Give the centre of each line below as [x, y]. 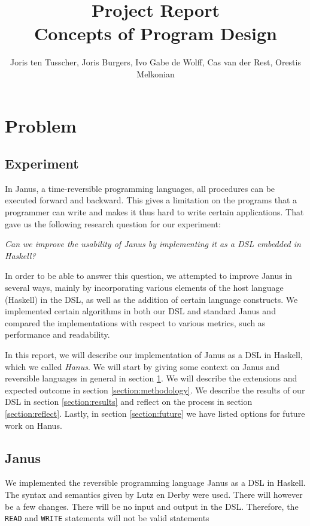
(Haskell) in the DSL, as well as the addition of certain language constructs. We [151, 299]
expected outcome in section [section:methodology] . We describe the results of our [155, 390]
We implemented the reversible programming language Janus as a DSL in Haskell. [155, 483]
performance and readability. [57, 334]
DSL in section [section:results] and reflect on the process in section [129, 402]
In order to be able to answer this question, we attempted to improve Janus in [149, 276]
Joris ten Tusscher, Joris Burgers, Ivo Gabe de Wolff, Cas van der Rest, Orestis [156, 62]
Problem [41, 125]
